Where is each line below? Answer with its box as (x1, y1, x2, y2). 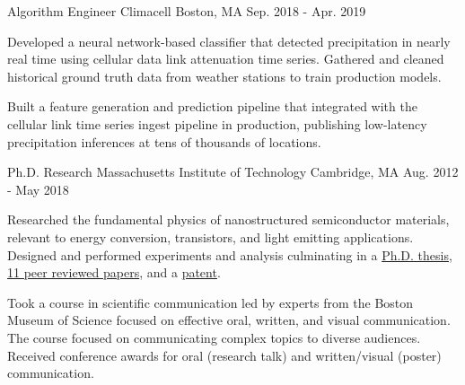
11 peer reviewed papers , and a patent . (7, 263, 221, 282)
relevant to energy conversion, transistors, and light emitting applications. (7, 227, 414, 246)
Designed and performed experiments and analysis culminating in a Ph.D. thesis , (7, 245, 452, 264)
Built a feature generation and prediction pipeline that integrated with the (7, 97, 417, 116)
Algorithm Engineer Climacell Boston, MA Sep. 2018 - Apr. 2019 (7, 2, 366, 20)
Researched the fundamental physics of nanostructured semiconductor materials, (7, 210, 450, 229)
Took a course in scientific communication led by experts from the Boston (7, 293, 414, 311)
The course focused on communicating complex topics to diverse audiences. (7, 328, 421, 346)
